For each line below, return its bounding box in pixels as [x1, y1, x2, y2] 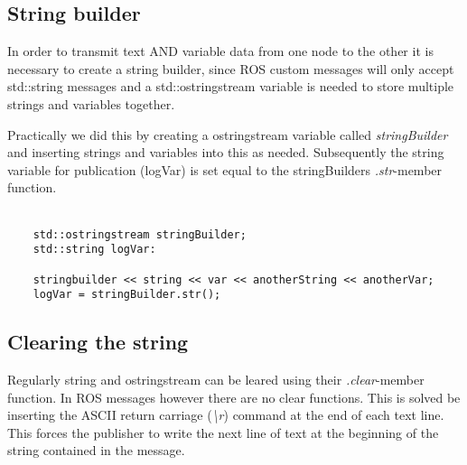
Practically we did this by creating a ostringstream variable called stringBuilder [7, 125, 448, 144]
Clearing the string [7, 328, 189, 356]
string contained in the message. [7, 441, 185, 460]
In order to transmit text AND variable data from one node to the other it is [7, 42, 434, 60]
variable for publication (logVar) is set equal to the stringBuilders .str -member [7, 160, 443, 179]
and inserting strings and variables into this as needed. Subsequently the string [7, 143, 444, 162]
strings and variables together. [7, 94, 175, 113]
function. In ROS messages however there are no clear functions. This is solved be [7, 387, 461, 406]
